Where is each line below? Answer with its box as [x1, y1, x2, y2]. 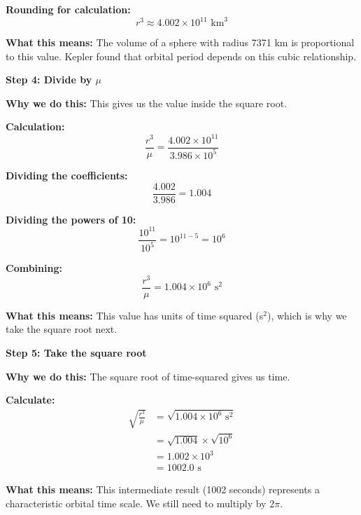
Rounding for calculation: [6, 2, 131, 16]
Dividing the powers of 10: [6, 212, 136, 226]
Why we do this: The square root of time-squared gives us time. [6, 369, 290, 383]
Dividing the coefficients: [6, 167, 128, 182]
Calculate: [6, 392, 55, 407]
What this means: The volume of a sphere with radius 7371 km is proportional [6, 35, 355, 50]
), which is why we [267, 308, 347, 322]
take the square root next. [6, 322, 118, 336]
